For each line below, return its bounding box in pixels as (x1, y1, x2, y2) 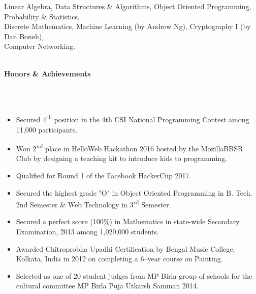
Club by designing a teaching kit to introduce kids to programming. (16, 153, 228, 164)
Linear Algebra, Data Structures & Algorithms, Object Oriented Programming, (4, 1, 251, 11)
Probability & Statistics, (4, 11, 80, 21)
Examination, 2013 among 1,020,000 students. (16, 226, 159, 237)
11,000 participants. (16, 124, 78, 135)
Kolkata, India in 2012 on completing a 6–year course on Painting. (16, 253, 223, 264)
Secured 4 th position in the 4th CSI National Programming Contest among (16, 113, 249, 124)
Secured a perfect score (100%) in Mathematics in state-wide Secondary (16, 216, 240, 227)
